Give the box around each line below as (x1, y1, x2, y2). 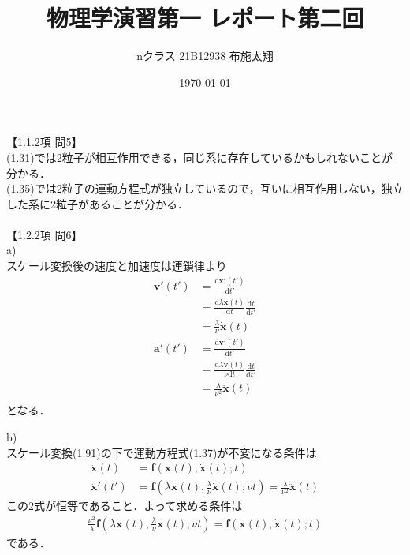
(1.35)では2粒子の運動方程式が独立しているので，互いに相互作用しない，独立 (6, 180, 404, 197)
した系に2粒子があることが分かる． (6, 195, 188, 212)
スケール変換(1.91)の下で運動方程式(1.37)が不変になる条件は (6, 444, 317, 460)
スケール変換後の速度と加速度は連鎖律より (6, 257, 227, 274)
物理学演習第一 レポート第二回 (46, 2, 364, 34)
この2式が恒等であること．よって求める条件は (6, 497, 243, 514)
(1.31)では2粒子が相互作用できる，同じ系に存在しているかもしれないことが (6, 148, 393, 165)
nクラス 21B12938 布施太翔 (136, 47, 274, 64)
